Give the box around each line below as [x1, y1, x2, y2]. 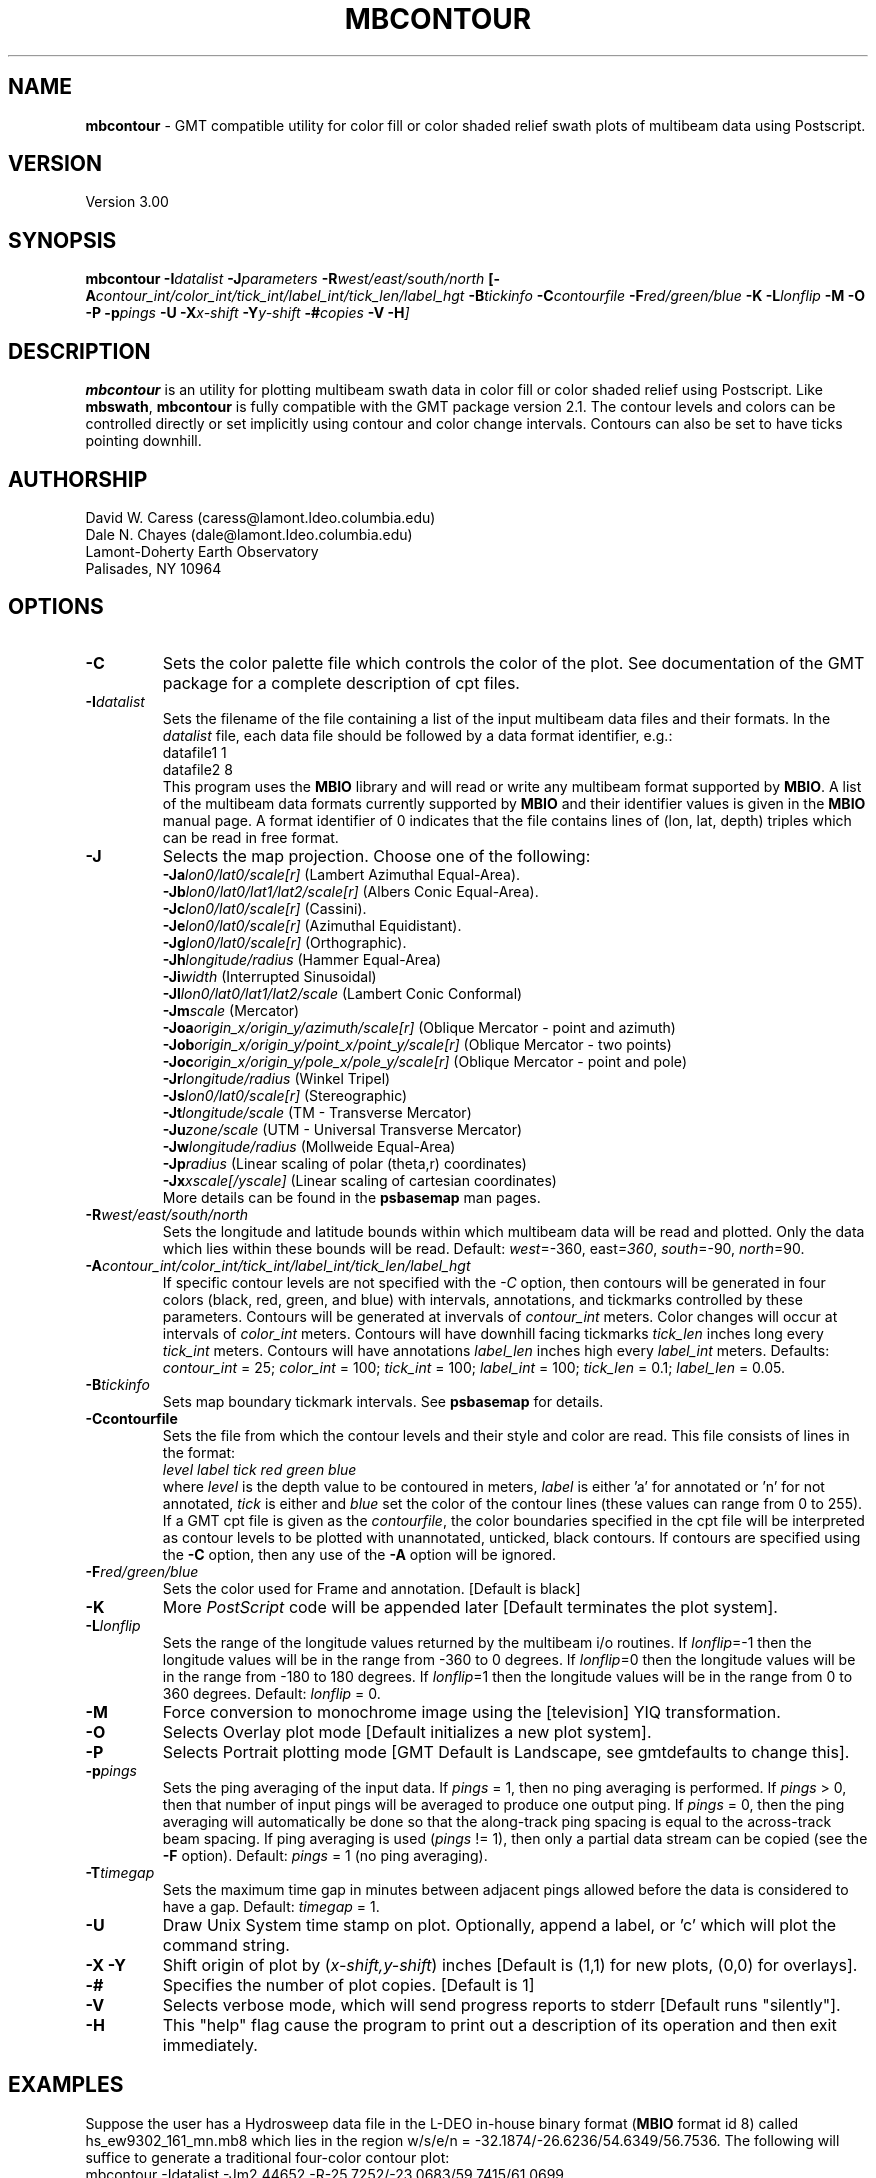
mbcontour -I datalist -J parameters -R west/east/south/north [85, 270, 485, 288]
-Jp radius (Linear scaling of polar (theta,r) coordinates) [162, 1154, 527, 1172]
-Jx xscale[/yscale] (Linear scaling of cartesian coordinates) [162, 1171, 557, 1189]
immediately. [162, 2034, 258, 2055]
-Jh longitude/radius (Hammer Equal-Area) [162, 950, 442, 968]
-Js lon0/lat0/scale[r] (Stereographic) [162, 1086, 408, 1104]
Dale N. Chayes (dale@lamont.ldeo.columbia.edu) [85, 525, 413, 543]
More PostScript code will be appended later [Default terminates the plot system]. [162, 1596, 778, 1617]
